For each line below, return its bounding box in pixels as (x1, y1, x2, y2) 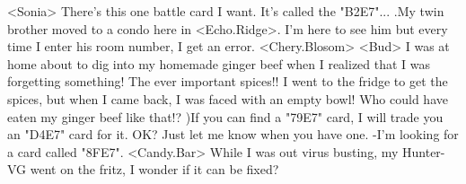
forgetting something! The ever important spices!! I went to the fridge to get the (7, 72, 448, 91)
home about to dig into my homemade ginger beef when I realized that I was (7, 54, 431, 73)
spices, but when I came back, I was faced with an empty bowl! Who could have (7, 89, 448, 108)
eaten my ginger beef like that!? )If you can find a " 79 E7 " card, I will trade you (7, 107, 444, 126)
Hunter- (402, 142, 445, 161)
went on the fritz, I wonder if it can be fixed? (30, 160, 279, 179)
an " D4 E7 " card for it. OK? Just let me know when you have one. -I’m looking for (7, 125, 459, 144)
